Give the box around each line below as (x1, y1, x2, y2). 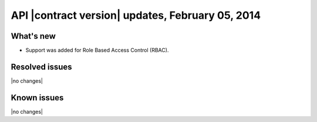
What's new (11, 31, 56, 41)
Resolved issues (11, 62, 73, 72)
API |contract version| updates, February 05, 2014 (11, 9, 261, 22)
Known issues (11, 93, 64, 103)
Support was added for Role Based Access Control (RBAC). (25, 47, 169, 54)
